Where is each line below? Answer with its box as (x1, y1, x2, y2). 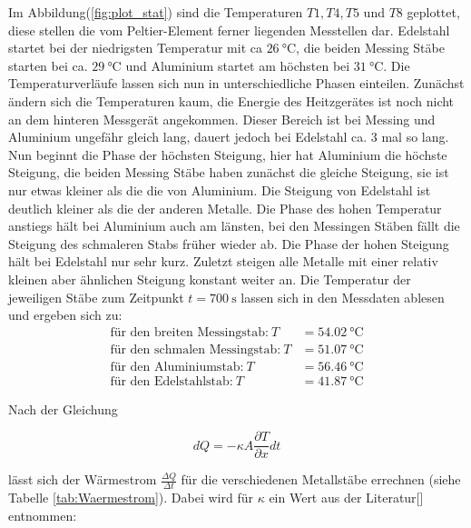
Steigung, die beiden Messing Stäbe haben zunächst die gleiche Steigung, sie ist (8, 163, 449, 182)
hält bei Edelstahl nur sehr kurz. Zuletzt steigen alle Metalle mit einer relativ (8, 252, 438, 271)
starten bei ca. (8, 55, 88, 75)
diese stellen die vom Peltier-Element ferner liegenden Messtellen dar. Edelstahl (8, 20, 450, 39)
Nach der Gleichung (8, 399, 118, 418)
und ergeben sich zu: (8, 305, 123, 324)
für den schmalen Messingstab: (110, 343, 281, 356)
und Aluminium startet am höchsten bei (125, 55, 350, 75)
